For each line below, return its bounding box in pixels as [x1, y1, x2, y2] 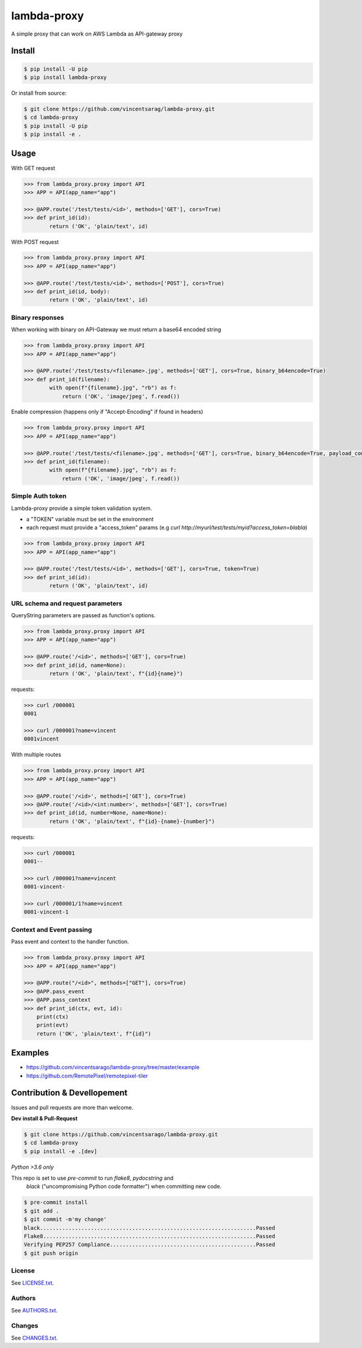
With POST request [11, 238, 59, 246]
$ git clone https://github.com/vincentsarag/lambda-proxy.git [24, 106, 215, 112]
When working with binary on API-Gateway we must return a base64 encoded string [11, 326, 221, 333]
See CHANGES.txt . [11, 1334, 59, 1341]
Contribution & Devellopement [11, 1088, 128, 1098]
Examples [11, 1048, 49, 1058]
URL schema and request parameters [11, 599, 122, 608]
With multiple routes [11, 751, 62, 758]
